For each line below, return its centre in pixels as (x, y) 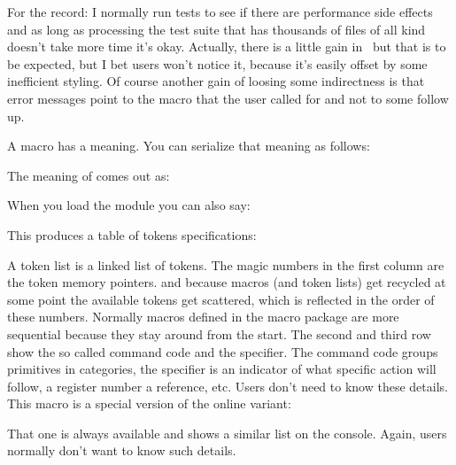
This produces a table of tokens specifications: (132, 234)
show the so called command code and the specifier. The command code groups (223, 351)
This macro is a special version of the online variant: (149, 403)
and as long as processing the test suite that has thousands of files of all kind (216, 29)
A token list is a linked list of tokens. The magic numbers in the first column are (226, 264)
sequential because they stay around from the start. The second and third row (219, 333)
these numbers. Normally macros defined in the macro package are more (203, 317)
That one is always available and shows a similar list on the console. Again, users (227, 433)
